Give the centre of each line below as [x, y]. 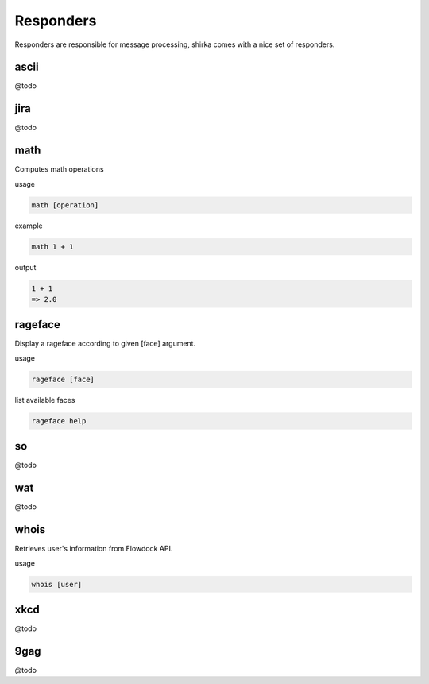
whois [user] [57, 584]
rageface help [59, 421]
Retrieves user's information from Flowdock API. [94, 549]
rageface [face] [63, 379]
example [29, 226]
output [25, 267]
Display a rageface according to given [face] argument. [105, 344]
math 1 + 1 [52, 247]
